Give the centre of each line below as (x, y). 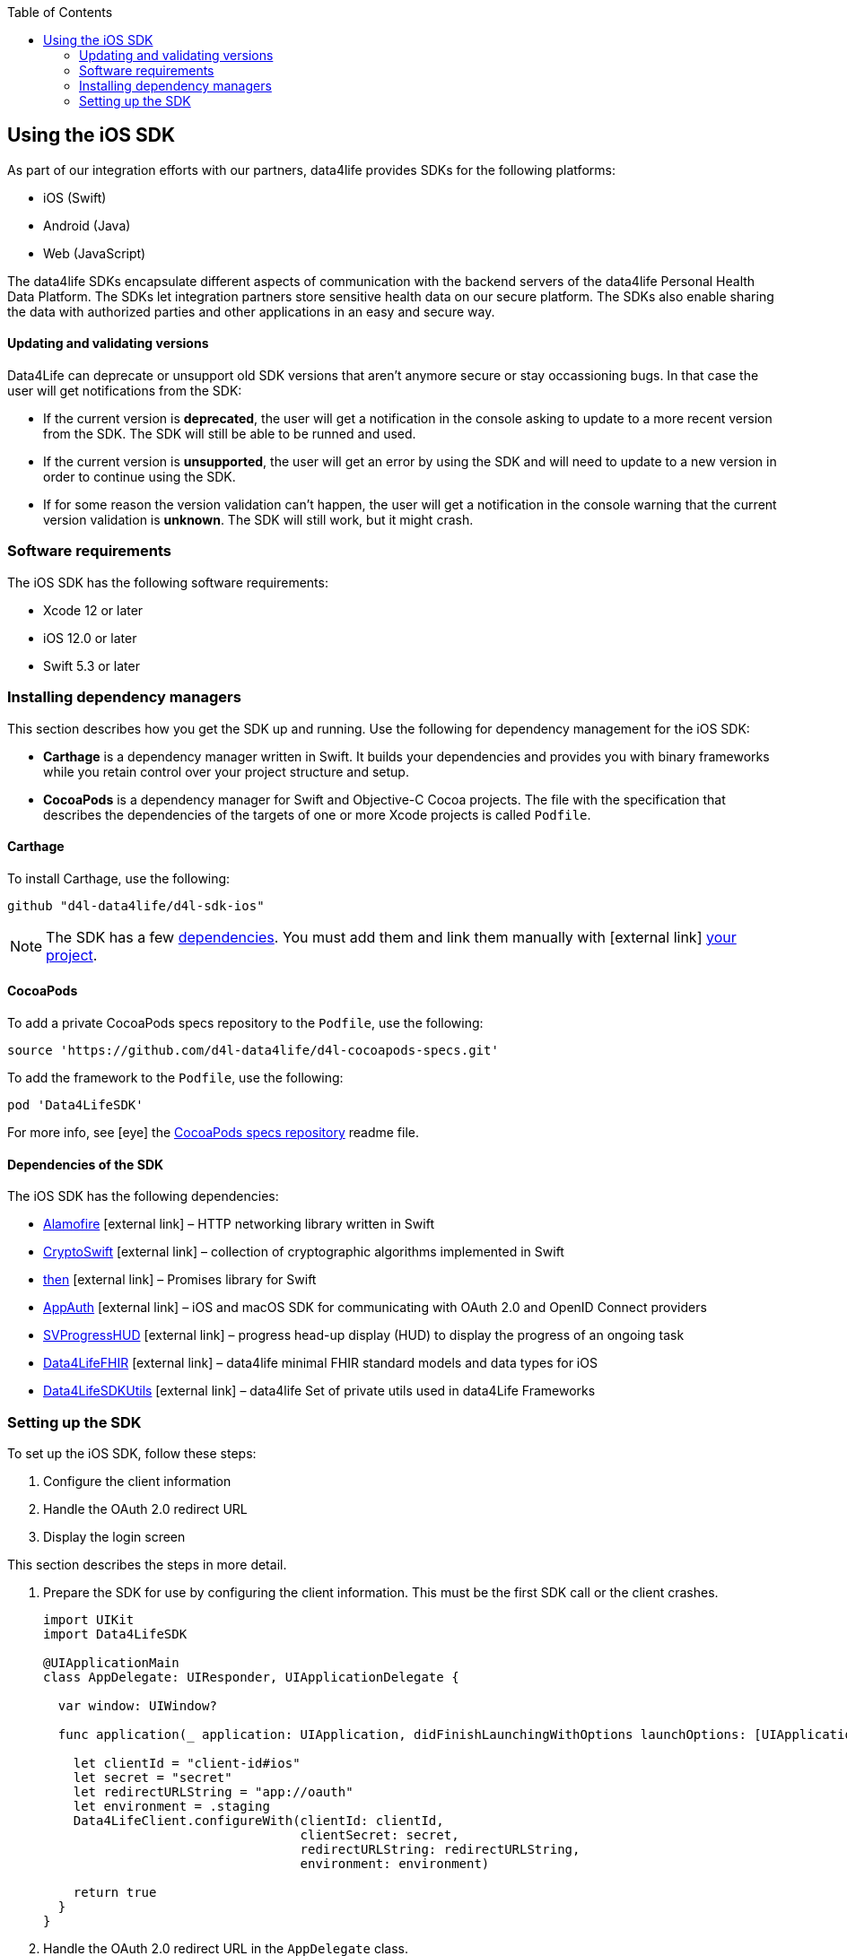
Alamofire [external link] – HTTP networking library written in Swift (239, 1224)
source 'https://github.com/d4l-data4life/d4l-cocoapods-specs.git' (253, 1050)
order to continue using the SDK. (140, 477)
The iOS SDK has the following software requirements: (168, 582)
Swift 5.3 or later (92, 665)
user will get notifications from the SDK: (125, 391)
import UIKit (89, 1619)
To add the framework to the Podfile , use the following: (175, 1078)
